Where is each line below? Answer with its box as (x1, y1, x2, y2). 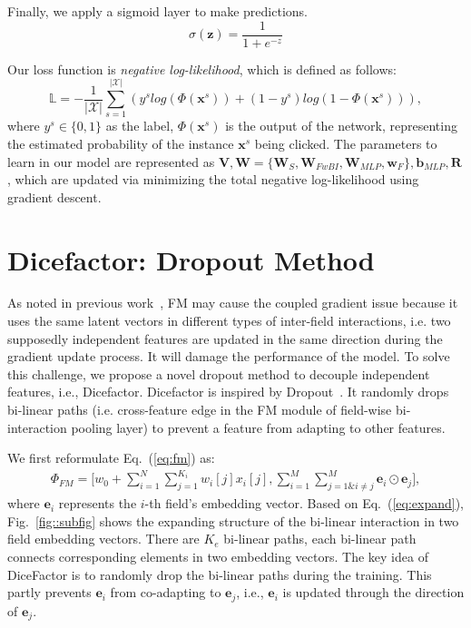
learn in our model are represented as (7, 152, 215, 171)
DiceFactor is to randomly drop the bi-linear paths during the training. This (7, 564, 432, 584)
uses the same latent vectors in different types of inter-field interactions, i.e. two (7, 311, 451, 330)
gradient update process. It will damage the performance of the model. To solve (7, 347, 450, 366)
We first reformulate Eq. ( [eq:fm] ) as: (7, 448, 215, 467)
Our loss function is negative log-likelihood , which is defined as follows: (7, 59, 397, 78)
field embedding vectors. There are (7, 529, 200, 548)
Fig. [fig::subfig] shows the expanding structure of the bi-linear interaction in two (7, 511, 459, 530)
